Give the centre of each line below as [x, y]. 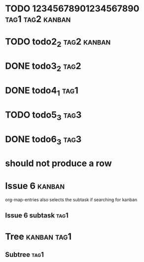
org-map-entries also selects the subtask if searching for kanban [71, 200]
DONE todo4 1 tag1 [42, 91]
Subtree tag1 [25, 255]
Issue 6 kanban [35, 186]
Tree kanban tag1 [38, 237]
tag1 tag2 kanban [38, 19]
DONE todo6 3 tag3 [43, 140]
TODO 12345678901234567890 [72, 9]
